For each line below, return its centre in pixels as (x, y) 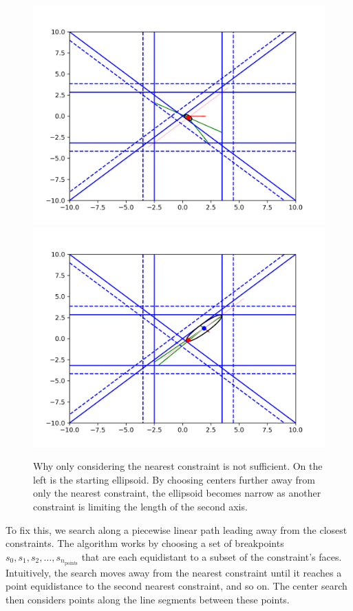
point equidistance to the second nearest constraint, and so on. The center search (176, 586)
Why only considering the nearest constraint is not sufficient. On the (178, 466)
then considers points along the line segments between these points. (148, 600)
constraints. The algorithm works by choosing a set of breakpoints (145, 543)
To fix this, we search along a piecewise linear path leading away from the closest (176, 529)
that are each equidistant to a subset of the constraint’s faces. (212, 556)
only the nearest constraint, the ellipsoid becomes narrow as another (177, 493)
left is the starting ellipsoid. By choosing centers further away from (174, 479)
